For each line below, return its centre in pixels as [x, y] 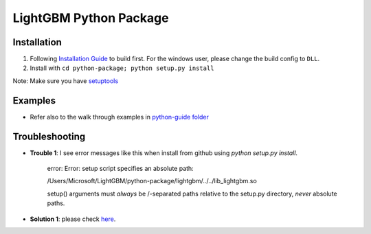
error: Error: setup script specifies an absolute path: [120, 169]
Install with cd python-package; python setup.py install [122, 68]
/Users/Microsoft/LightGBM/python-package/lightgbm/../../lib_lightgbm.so [152, 181]
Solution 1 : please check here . [73, 219]
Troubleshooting [49, 136]
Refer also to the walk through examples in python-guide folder [120, 117]
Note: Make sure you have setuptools [66, 81]
